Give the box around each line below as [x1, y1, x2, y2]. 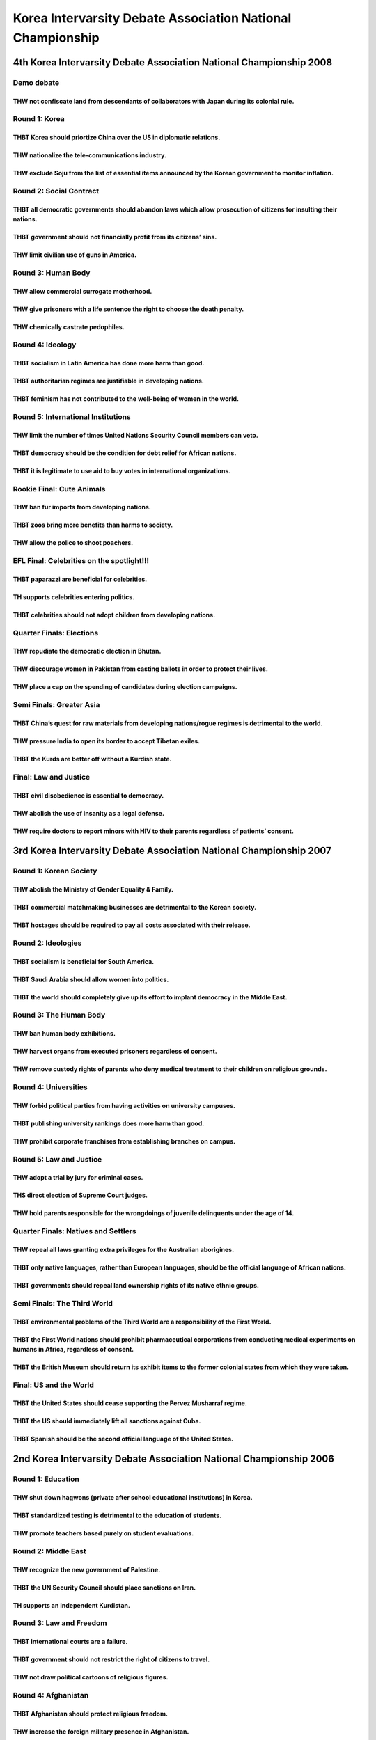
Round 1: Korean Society [13, 867, 97, 876]
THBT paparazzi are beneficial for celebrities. [13, 575, 148, 583]
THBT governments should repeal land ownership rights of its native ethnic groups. [13, 1281, 259, 1289]
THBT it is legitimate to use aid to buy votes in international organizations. [13, 466, 231, 475]
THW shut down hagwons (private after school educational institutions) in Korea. [13, 1494, 253, 1502]
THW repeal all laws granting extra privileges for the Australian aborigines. [13, 1245, 235, 1253]
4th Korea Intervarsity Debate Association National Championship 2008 [13, 56, 333, 68]
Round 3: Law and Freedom [13, 1618, 107, 1628]
